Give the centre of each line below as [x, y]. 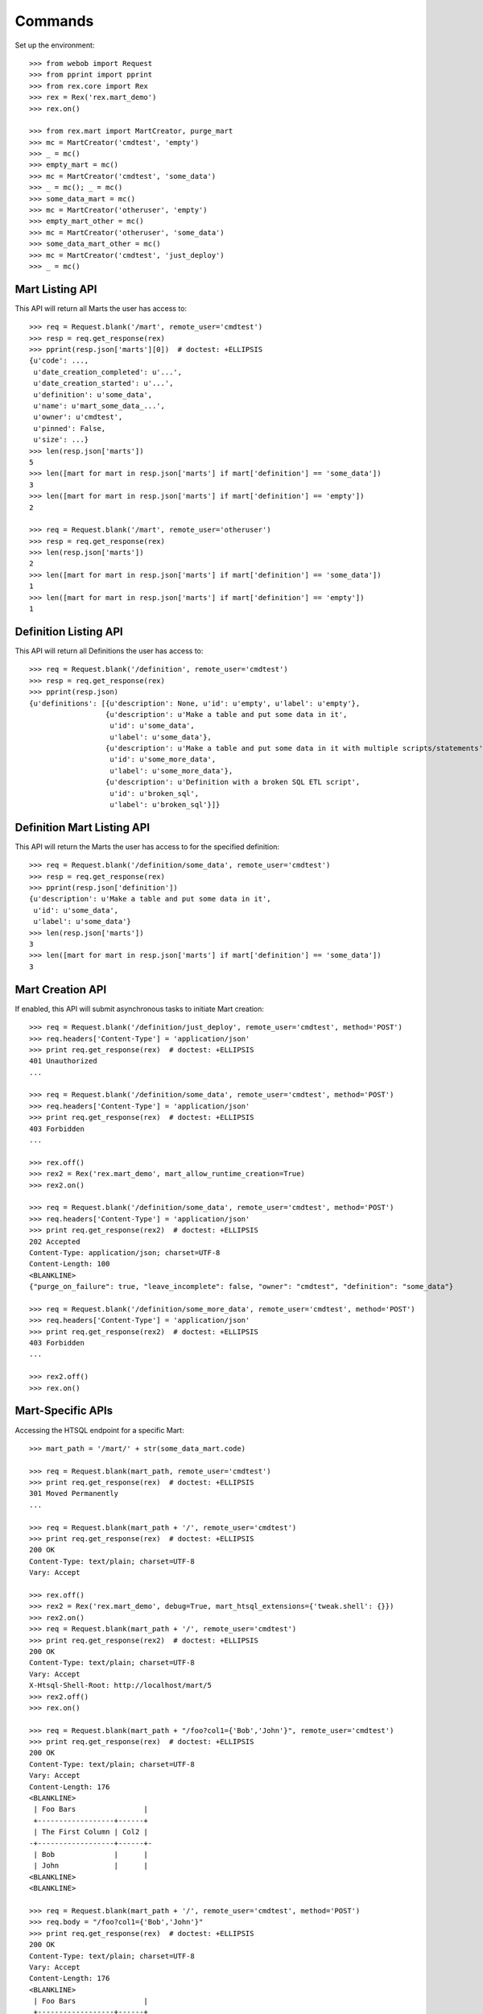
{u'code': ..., [59, 361]
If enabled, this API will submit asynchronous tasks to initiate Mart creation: [140, 1009]
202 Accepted [55, 1241]
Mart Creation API [61, 990]
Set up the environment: [55, 45]
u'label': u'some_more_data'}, [171, 771]
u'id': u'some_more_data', [163, 760]
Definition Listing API [69, 631]
